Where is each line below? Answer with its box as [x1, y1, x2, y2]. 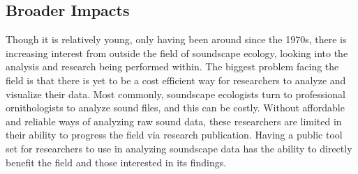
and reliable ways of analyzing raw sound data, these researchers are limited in [6, 113, 342, 128]
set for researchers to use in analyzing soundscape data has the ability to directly [6, 141, 352, 155]
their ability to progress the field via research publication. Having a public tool [6, 127, 343, 142]
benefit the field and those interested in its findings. [6, 155, 227, 169]
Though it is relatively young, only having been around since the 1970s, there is [6, 32, 347, 47]
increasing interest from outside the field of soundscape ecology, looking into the [6, 45, 348, 60]
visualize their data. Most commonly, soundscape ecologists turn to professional [6, 86, 345, 101]
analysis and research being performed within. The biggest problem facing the [6, 59, 339, 74]
